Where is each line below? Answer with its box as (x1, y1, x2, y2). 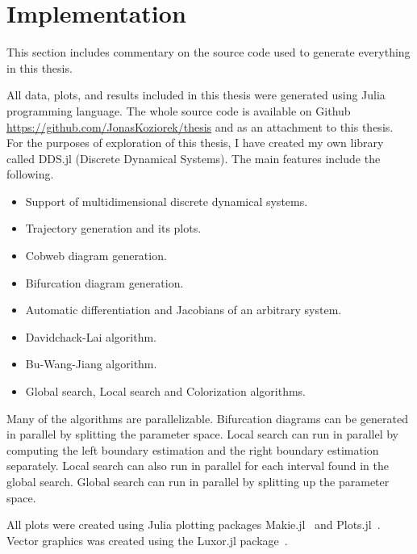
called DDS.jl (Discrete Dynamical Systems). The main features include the (6, 149, 381, 166)
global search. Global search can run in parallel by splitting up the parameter (6, 473, 390, 489)
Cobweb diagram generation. (25, 247, 167, 264)
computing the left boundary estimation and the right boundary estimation (6, 441, 379, 458)
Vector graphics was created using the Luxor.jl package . (6, 531, 288, 548)
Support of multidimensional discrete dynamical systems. (25, 192, 308, 209)
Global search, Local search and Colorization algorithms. (25, 383, 306, 400)
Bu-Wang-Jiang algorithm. (25, 355, 157, 372)
